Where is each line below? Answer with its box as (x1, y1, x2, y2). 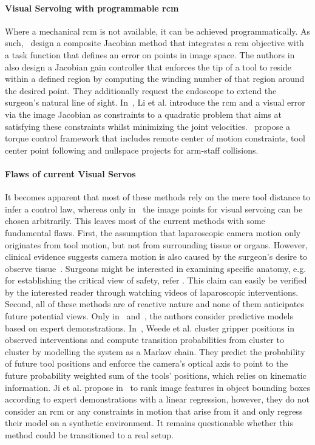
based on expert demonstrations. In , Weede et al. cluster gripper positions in (5, 321, 295, 334)
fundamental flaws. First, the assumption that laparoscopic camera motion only (5, 226, 301, 239)
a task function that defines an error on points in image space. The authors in (5, 48, 295, 61)
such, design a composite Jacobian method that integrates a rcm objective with (5, 36, 304, 49)
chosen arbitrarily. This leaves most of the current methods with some (5, 214, 265, 227)
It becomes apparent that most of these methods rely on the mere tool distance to (5, 191, 311, 203)
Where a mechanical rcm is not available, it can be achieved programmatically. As (5, 24, 311, 37)
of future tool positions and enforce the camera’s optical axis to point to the (5, 357, 288, 370)
